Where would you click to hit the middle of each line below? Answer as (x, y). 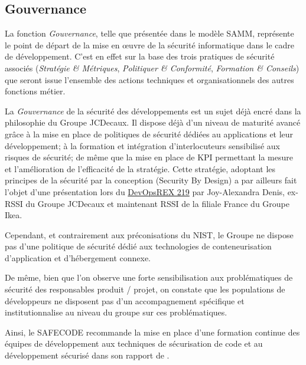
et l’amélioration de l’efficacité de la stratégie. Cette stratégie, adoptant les (140, 168)
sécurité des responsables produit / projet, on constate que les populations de (145, 289)
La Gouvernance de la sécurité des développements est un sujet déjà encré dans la (153, 111)
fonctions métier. (35, 91)
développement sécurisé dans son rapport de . (87, 355)
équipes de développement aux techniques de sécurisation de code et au (134, 343)
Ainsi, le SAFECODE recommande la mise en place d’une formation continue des (152, 332)
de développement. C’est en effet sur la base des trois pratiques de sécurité (140, 56)
